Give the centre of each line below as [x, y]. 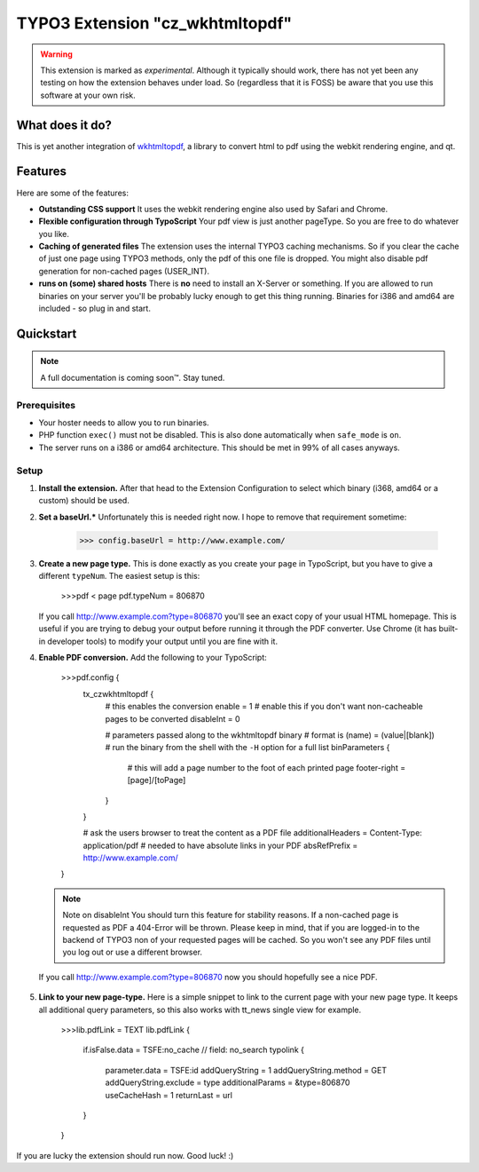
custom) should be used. [84, 501]
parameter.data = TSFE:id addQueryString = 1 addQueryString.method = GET [246, 1070]
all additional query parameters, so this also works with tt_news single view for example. [200, 1010]
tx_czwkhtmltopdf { [118, 693]
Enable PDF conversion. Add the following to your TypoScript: [153, 657]
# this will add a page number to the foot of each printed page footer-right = [267, 767]
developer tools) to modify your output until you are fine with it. [163, 641]
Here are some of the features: [72, 193]
